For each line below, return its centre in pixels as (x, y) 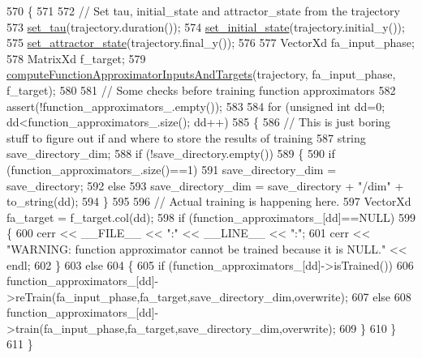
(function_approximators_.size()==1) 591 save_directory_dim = (172, 169)
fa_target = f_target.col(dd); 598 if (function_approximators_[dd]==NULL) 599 (211, 217)
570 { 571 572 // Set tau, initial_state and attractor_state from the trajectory (203, 11)
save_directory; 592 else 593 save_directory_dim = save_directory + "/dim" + (205, 185)
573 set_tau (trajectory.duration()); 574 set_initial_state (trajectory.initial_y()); (206, 26)
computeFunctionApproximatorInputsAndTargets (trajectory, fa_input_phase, (201, 74)
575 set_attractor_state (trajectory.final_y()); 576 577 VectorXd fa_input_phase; (211, 43)
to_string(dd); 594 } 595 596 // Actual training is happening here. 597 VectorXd (209, 201)
